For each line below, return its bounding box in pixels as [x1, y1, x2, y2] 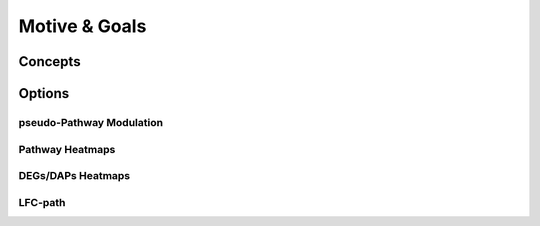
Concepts [18, 53, 81, 70]
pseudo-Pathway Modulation [18, 115, 164, 129]
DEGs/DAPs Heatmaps [18, 169, 131, 183]
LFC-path [18, 195, 66, 209]
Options [18, 85, 70, 102]
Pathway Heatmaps [18, 142, 116, 156]
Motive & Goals [18, 15, 147, 37]
